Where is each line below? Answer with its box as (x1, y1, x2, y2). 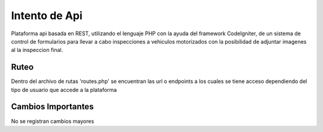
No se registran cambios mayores (11, 117, 95, 125)
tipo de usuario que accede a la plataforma (11, 86, 117, 93)
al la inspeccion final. (11, 47, 63, 54)
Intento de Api (11, 9, 83, 22)
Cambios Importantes (11, 102, 94, 112)
